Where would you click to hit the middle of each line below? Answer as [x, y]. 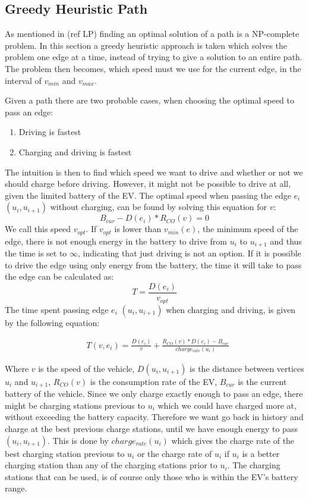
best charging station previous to [65, 453]
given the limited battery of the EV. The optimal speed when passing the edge [148, 195]
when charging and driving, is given [231, 309]
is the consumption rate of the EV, [154, 381]
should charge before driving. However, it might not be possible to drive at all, [148, 184]
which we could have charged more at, [227, 405]
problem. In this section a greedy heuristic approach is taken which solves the [146, 45]
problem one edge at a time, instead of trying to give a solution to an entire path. [154, 57]
